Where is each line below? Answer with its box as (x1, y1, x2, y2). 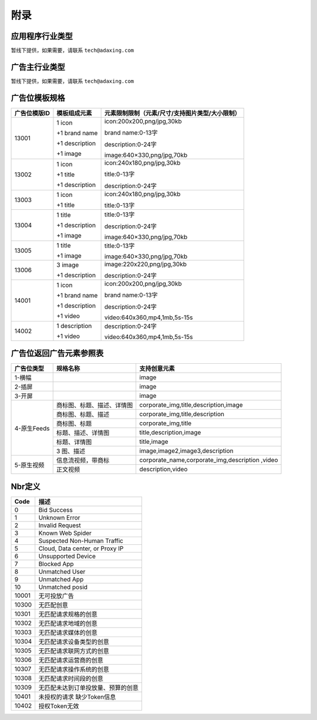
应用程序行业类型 (11, 31, 73, 41)
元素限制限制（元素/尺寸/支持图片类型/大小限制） (104, 109, 241, 117)
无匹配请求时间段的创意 (38, 674, 104, 682)
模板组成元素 (56, 109, 92, 117)
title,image (139, 438, 168, 446)
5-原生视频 (14, 461, 45, 469)
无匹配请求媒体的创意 (38, 628, 98, 637)
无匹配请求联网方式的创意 (38, 647, 110, 655)
